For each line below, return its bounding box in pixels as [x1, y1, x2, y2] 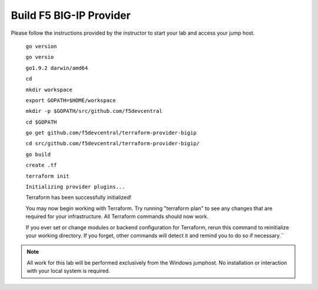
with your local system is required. [26, 268, 110, 275]
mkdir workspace [25, 86, 73, 93]
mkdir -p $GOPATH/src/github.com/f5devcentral [25, 108, 163, 115]
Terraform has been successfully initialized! [25, 194, 132, 201]
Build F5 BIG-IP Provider [11, 9, 131, 22]
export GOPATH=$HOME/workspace [25, 97, 116, 104]
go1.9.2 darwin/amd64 [25, 65, 88, 71]
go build [25, 151, 51, 158]
